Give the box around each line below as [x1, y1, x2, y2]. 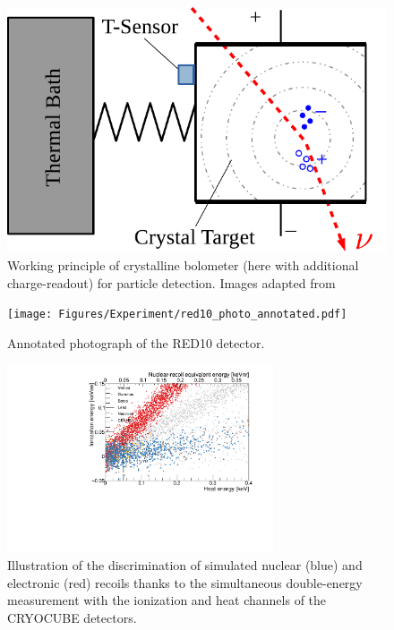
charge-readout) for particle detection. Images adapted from [7, 273, 336, 292]
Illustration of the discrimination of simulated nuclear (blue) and [7, 556, 363, 575]
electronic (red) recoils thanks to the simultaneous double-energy [7, 573, 363, 592]
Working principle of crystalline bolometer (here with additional [7, 256, 359, 275]
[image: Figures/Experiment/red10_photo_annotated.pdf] [7, 308, 347, 321]
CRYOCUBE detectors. [7, 608, 137, 626]
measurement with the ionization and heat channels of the [7, 591, 327, 609]
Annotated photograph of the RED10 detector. [7, 334, 265, 353]
